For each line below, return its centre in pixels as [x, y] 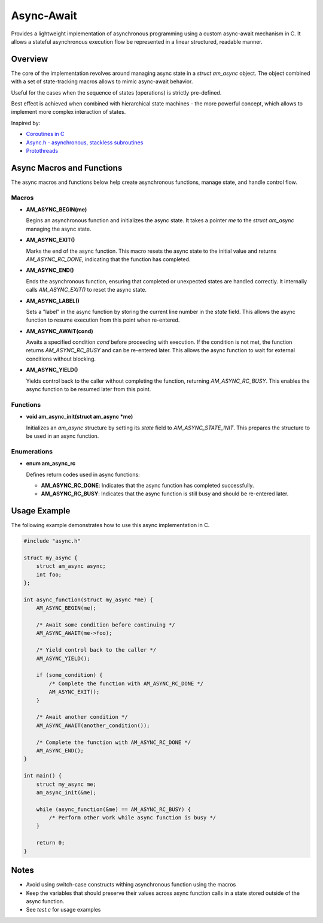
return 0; [51, 843]
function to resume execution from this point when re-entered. [103, 320]
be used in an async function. [63, 436]
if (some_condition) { [69, 675]
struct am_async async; [71, 566]
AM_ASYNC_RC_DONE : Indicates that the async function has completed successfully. [147, 485]
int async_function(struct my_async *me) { [89, 600]
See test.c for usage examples [63, 910]
